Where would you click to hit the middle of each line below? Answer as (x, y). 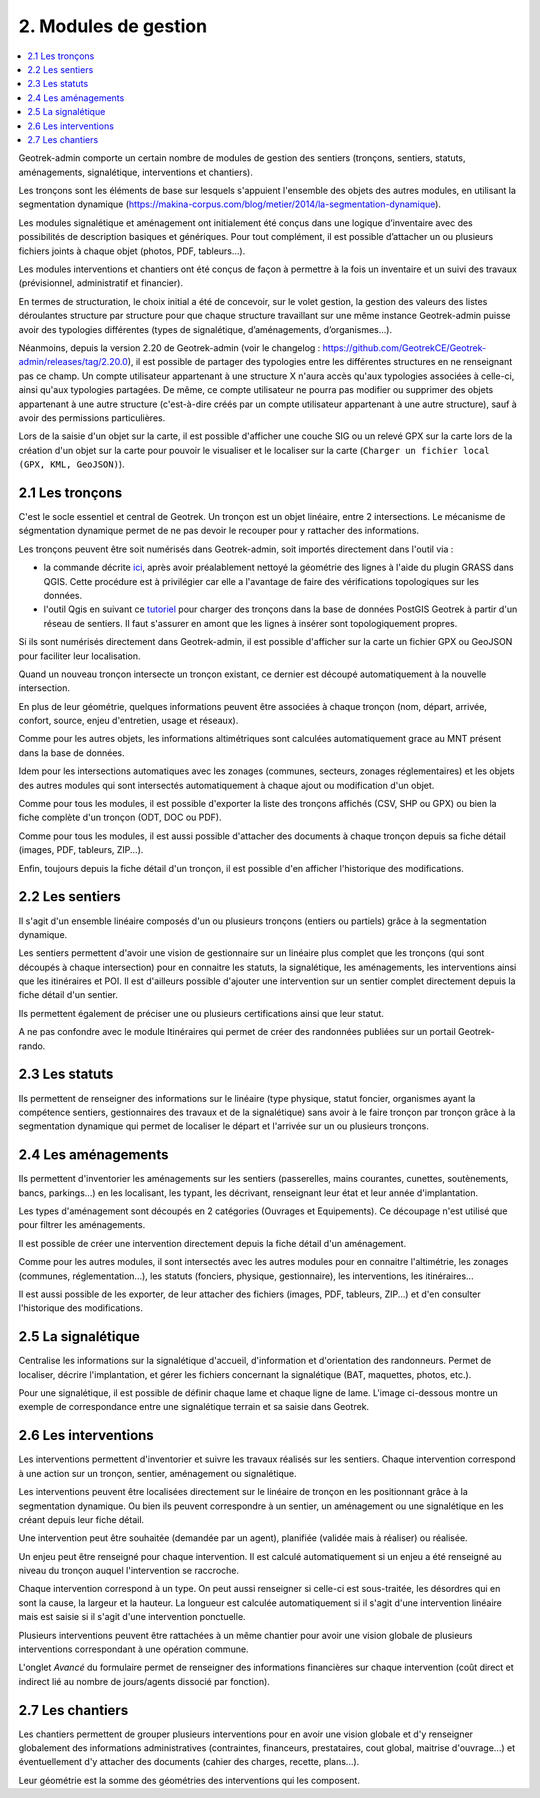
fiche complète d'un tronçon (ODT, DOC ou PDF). (120, 817)
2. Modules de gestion (113, 26)
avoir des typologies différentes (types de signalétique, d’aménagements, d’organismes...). (205, 329)
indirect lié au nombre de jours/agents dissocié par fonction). (144, 1681)
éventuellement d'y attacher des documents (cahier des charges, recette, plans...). (189, 1762)
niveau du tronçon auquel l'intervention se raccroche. (129, 1571)
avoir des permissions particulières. (92, 417)
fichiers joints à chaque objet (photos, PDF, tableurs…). (132, 251)
